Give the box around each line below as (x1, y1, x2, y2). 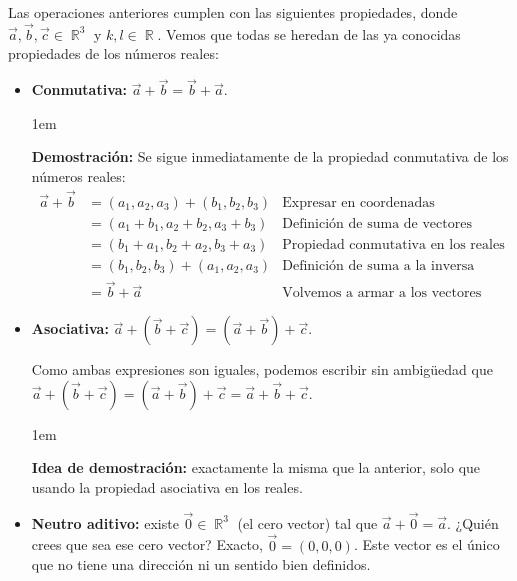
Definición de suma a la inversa (282, 258, 475, 273)
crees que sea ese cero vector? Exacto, (31, 534, 263, 555)
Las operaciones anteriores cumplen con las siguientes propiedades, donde (8, 2, 458, 22)
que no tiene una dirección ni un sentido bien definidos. (31, 554, 371, 575)
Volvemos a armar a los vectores (282, 286, 482, 301)
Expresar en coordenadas (282, 195, 435, 210)
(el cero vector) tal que (237, 512, 378, 533)
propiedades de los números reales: (8, 43, 219, 64)
